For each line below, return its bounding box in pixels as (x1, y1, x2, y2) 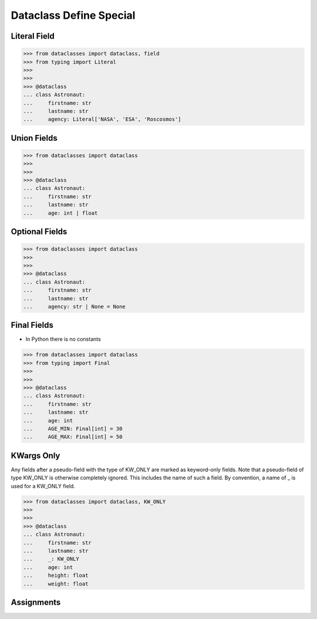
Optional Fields (11, 226, 68, 237)
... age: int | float (23, 209, 98, 217)
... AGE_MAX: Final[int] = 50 (23, 434, 123, 440)
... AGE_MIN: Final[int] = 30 (23, 425, 123, 432)
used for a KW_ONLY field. (11, 482, 76, 489)
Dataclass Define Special (11, 9, 136, 22)
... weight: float (23, 580, 89, 587)
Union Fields (11, 133, 58, 143)
